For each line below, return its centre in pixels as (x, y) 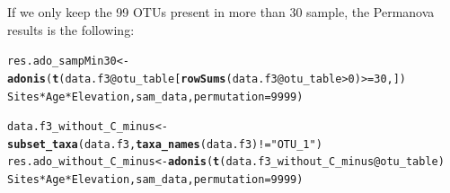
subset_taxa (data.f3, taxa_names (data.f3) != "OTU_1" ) (165, 144)
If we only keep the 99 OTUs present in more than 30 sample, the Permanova (221, 12)
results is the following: (71, 29)
